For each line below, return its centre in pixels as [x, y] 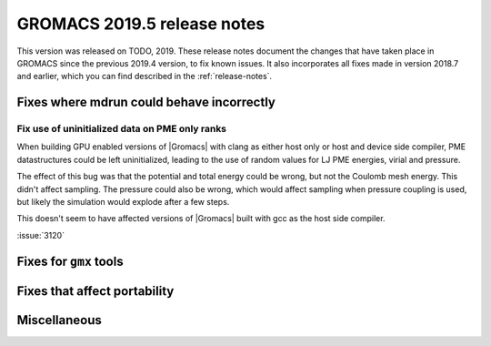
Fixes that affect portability [95, 291]
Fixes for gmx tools [70, 261]
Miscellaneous [59, 320]
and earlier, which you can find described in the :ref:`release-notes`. [145, 76]
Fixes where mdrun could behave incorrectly [146, 102]
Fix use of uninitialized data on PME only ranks [122, 129]
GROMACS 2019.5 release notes [141, 24]
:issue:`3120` [41, 235]
